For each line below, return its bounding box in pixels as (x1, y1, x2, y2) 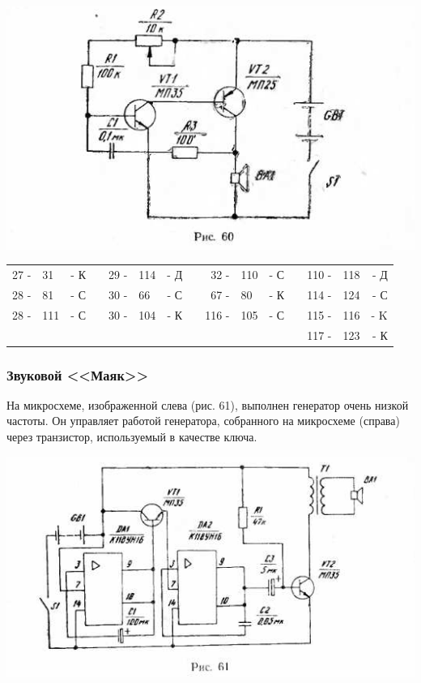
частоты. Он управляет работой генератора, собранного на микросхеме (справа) (6, 412, 400, 429)
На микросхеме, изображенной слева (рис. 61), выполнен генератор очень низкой (6, 396, 409, 413)
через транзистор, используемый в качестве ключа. (6, 428, 257, 445)
